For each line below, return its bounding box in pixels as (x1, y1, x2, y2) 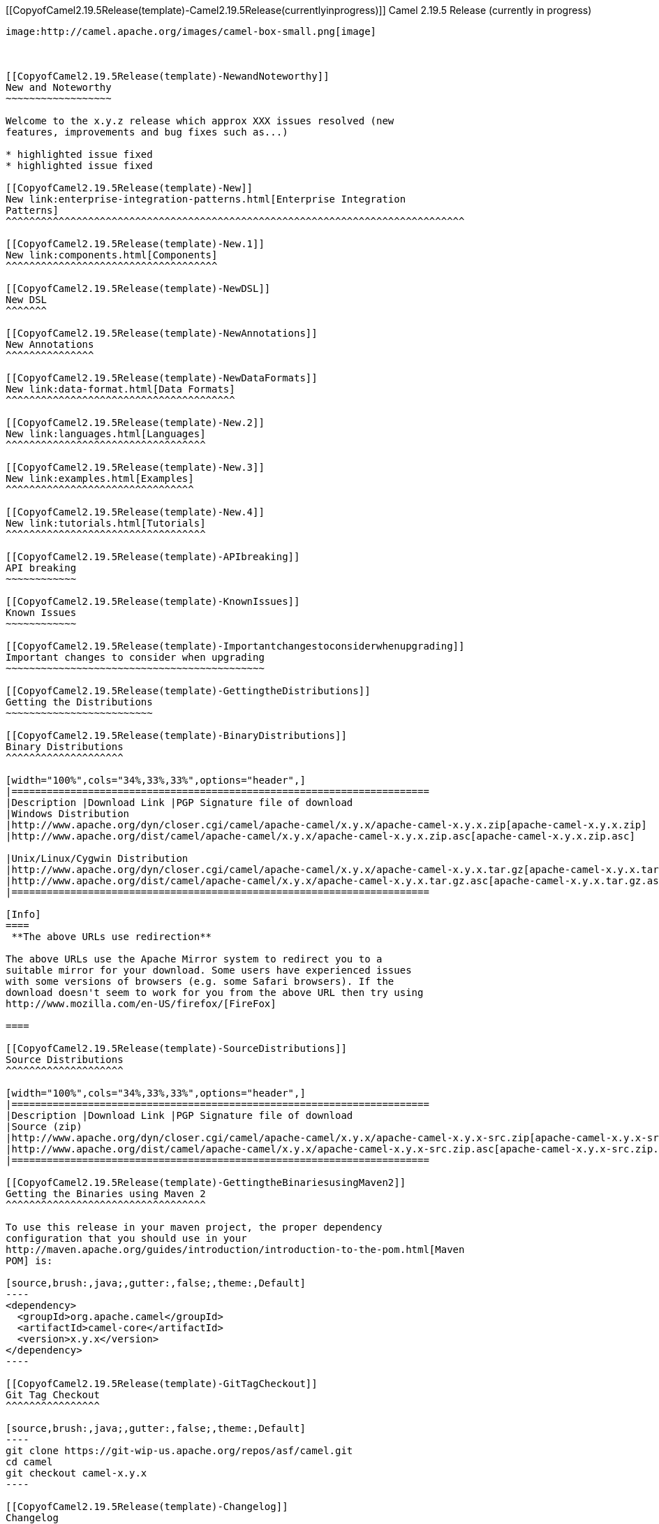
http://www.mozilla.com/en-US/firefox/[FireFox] (6, 998, 276, 1009)
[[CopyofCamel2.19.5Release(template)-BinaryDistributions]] (6, 730, 347, 741)
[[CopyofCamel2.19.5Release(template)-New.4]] (6, 506, 265, 518)
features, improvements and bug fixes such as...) (6, 126, 288, 138)
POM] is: (6, 1255, 53, 1266)
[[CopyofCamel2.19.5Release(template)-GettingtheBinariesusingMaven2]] (6, 1177, 406, 1188)
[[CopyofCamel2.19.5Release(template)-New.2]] (6, 417, 265, 428)
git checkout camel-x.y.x (6, 1467, 147, 1479)
